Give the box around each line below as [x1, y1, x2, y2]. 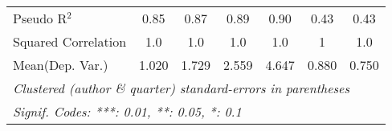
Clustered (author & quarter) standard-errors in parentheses [13, 79, 349, 97]
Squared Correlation [13, 32, 127, 51]
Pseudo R [13, 9, 67, 27]
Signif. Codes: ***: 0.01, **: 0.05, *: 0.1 [13, 102, 242, 121]
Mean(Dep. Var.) [13, 55, 108, 74]
